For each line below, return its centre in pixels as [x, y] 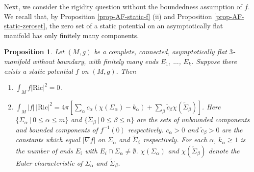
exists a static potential [38, 71]
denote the [224, 150]
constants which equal [48, 140]
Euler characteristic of [49, 162]
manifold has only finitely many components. [72, 35]
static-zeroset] [25, 26]
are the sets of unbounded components [193, 119]
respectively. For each [175, 140]
